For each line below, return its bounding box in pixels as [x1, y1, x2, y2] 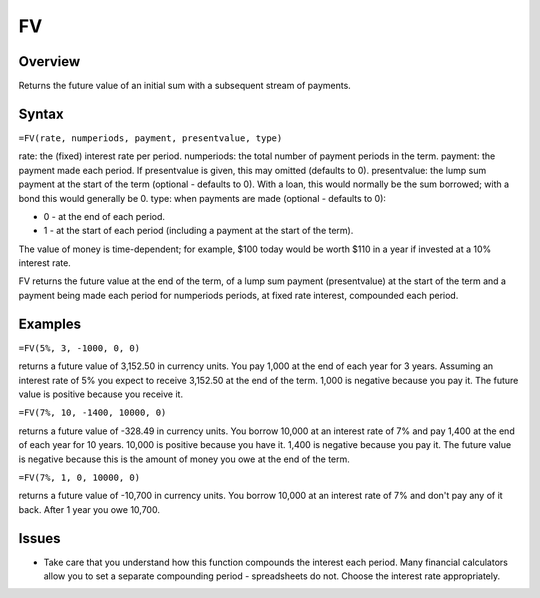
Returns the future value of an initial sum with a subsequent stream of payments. [18, 80, 352, 92]
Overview [18, 53, 81, 70]
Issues [18, 530, 61, 547]
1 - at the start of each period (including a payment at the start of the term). [43, 225, 354, 237]
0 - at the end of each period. [43, 210, 165, 222]
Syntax [18, 105, 64, 122]
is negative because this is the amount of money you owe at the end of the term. [18, 453, 350, 465]
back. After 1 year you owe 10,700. [18, 503, 160, 515]
